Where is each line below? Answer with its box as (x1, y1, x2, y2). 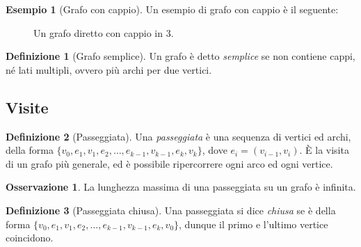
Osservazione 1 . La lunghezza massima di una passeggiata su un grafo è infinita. (6, 180, 356, 194)
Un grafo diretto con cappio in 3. (33, 25, 174, 40)
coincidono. (6, 230, 54, 245)
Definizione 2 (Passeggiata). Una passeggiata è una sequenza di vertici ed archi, (6, 129, 351, 143)
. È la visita (299, 143, 349, 157)
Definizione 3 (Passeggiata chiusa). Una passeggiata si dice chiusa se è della (6, 202, 336, 217)
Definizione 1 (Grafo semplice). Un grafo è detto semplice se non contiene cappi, (6, 49, 355, 63)
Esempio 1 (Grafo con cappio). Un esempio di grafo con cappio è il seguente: (6, 2, 339, 16)
